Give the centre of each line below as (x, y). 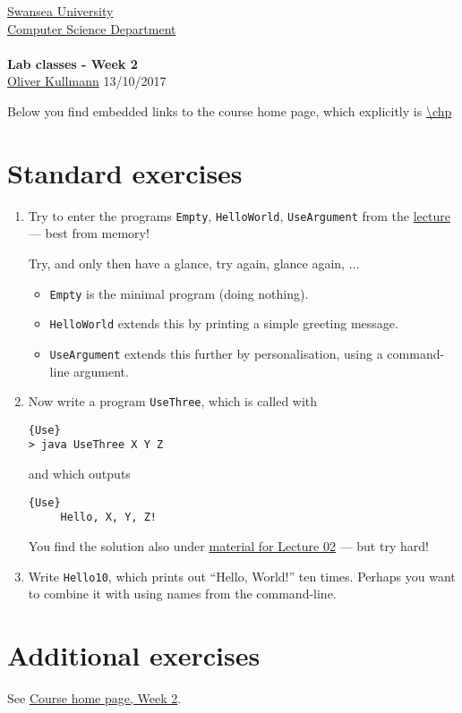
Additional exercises (134, 655)
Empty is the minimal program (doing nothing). (179, 293)
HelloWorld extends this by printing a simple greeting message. (224, 323)
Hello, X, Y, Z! (108, 518)
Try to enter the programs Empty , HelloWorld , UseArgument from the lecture (239, 215)
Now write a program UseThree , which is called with (173, 401)
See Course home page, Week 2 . (94, 697)
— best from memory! (89, 233)
